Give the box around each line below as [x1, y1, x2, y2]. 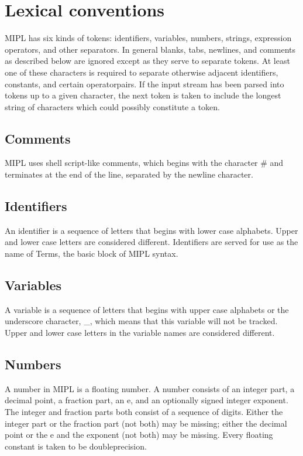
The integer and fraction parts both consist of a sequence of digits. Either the [5, 406, 283, 418]
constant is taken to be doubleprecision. [5, 440, 147, 452]
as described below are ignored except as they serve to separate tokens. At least [5, 55, 290, 67]
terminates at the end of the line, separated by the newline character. [5, 168, 253, 181]
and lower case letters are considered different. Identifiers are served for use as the [5, 236, 298, 248]
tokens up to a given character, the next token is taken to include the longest [5, 89, 281, 101]
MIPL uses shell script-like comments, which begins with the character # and [5, 156, 284, 169]
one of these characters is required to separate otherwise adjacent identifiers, [5, 66, 278, 78]
